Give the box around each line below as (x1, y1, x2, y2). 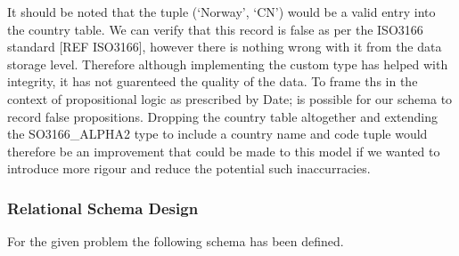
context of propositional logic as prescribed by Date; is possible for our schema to (7, 89, 453, 108)
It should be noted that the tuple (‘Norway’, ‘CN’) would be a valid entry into (7, 3, 436, 20)
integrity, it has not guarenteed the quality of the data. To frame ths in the (7, 72, 418, 91)
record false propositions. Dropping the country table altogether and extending (7, 107, 438, 125)
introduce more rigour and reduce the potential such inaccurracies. (7, 159, 371, 178)
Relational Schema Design (7, 196, 199, 219)
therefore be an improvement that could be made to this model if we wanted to (7, 141, 440, 160)
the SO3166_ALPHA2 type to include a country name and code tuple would (7, 124, 428, 143)
